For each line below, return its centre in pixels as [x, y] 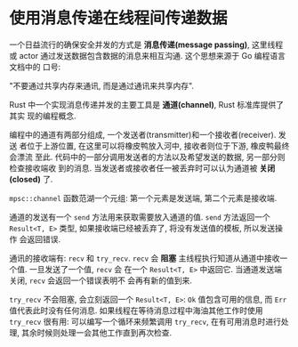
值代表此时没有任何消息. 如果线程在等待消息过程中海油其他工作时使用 [136, 310]
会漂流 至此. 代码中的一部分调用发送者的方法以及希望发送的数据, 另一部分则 [147, 157]
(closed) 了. [31, 179]
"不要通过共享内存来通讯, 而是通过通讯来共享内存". [101, 85]
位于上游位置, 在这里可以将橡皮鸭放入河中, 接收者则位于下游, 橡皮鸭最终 [158, 145]
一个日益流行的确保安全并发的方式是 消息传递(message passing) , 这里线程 [146, 44]
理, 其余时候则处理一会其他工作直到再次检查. [91, 332]
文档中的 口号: [35, 67]
